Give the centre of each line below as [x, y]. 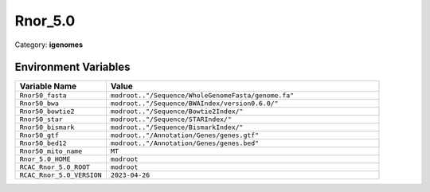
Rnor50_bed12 [43, 143]
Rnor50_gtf [39, 135]
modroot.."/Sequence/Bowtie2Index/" [177, 112]
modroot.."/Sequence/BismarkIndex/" [177, 127]
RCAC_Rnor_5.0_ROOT [55, 167]
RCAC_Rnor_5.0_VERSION [61, 175]
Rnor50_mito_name [51, 151]
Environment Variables [72, 67]
